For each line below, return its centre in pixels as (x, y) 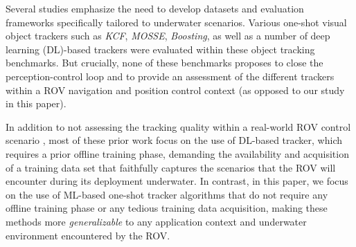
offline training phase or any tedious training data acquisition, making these (167, 208)
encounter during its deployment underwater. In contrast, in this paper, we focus (177, 181)
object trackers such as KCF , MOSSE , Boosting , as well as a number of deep (168, 36)
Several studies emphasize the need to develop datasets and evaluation (155, 8)
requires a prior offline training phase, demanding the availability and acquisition (177, 153)
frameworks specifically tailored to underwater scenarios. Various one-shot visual (176, 22)
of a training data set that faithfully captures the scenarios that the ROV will (171, 167)
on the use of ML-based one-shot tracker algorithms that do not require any (167, 194)
